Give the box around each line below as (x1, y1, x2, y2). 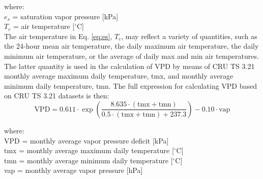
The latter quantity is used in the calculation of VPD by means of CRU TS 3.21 (4, 60, 255, 71)
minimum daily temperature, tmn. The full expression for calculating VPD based (4, 80, 257, 91)
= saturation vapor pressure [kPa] (12, 11, 119, 21)
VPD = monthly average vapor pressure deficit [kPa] (4, 135, 169, 146)
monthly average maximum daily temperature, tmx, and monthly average (4, 70, 233, 81)
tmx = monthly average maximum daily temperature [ (4, 145, 174, 156)
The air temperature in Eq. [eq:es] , (4, 30, 112, 41)
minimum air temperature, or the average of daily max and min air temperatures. (4, 50, 259, 61)
